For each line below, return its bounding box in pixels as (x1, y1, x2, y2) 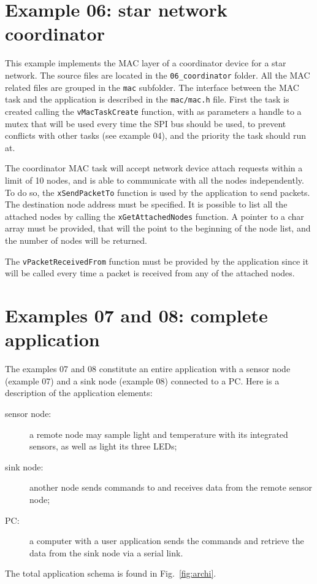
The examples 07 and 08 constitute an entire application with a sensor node (5, 362, 291, 375)
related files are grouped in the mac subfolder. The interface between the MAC (5, 80, 299, 93)
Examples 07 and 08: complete (5, 303, 268, 328)
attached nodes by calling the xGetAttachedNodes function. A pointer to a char (5, 209, 304, 222)
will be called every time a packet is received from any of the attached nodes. (5, 267, 295, 279)
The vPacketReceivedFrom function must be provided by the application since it (5, 254, 309, 267)
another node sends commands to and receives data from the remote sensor (29, 481, 313, 494)
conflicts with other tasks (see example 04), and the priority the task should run (5, 129, 307, 142)
